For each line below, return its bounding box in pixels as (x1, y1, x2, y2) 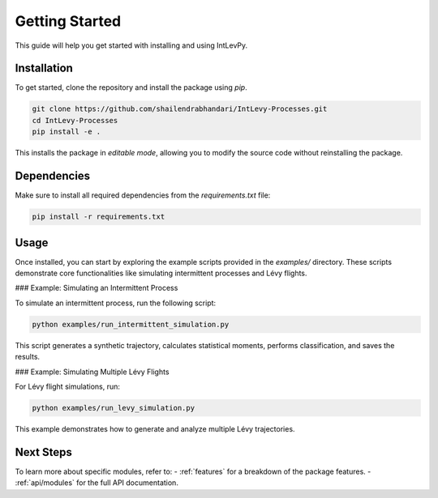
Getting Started (15, 12, 122, 30)
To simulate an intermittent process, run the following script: (15, 298, 217, 308)
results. (15, 352, 41, 362)
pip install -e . (32, 127, 101, 137)
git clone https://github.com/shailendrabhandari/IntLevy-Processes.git (32, 104, 328, 113)
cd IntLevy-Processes (32, 116, 118, 125)
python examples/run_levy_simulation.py (32, 403, 195, 412)
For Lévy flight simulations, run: (15, 381, 121, 391)
